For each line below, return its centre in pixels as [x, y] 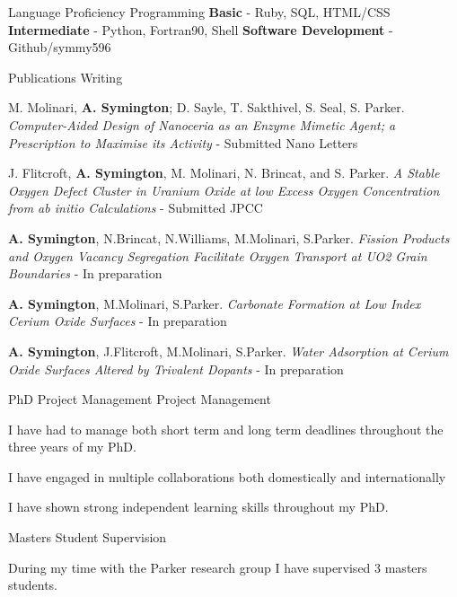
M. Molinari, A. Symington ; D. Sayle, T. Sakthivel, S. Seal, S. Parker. [207, 107]
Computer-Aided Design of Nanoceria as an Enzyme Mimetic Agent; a [202, 124]
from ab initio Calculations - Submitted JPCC [136, 208]
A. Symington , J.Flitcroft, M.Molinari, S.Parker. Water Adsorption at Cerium [228, 351]
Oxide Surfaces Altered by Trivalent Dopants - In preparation [176, 369]
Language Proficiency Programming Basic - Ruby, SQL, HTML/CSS [199, 12]
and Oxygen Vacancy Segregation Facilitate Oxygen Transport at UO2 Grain [218, 255]
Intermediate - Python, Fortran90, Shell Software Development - [201, 29]
